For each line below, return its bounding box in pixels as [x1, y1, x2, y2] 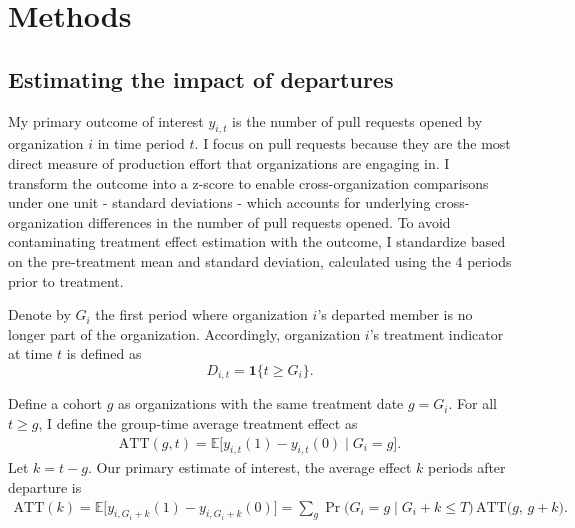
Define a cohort [8, 393, 102, 414]
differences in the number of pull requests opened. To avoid [88, 211, 451, 232]
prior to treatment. [8, 270, 124, 291]
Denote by [8, 304, 71, 325]
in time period [97, 133, 185, 154]
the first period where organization [95, 304, 308, 325]
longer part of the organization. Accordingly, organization [8, 323, 361, 344]
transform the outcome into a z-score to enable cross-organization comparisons [8, 172, 489, 193]
